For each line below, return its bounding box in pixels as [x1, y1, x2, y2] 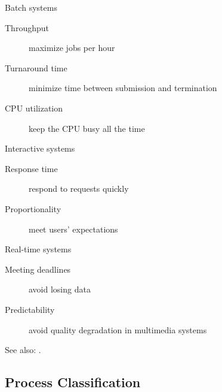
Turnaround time [5, 61, 67, 74]
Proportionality [5, 202, 61, 215]
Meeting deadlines [5, 263, 71, 275]
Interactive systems [5, 142, 75, 155]
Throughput [5, 21, 49, 34]
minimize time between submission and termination [29, 82, 217, 94]
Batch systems [5, 1, 57, 13]
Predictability [5, 303, 55, 315]
